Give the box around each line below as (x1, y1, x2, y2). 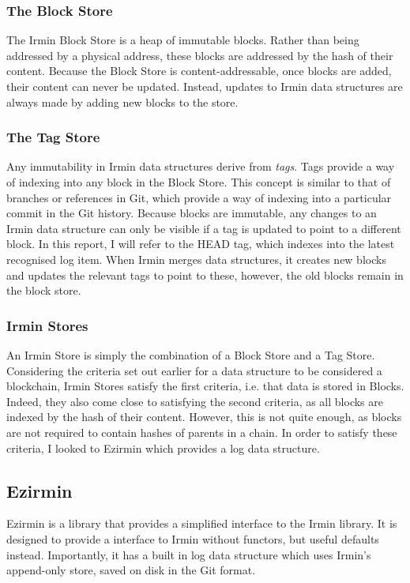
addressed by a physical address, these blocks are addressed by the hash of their (6, 47, 393, 63)
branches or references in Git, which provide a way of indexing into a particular (6, 189, 392, 205)
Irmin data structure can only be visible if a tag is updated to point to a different (6, 220, 401, 236)
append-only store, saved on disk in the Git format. (6, 562, 256, 578)
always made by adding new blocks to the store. (6, 93, 239, 110)
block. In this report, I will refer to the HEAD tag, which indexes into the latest (6, 235, 395, 252)
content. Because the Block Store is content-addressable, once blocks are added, (6, 62, 392, 79)
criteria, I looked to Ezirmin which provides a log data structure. (6, 439, 320, 456)
